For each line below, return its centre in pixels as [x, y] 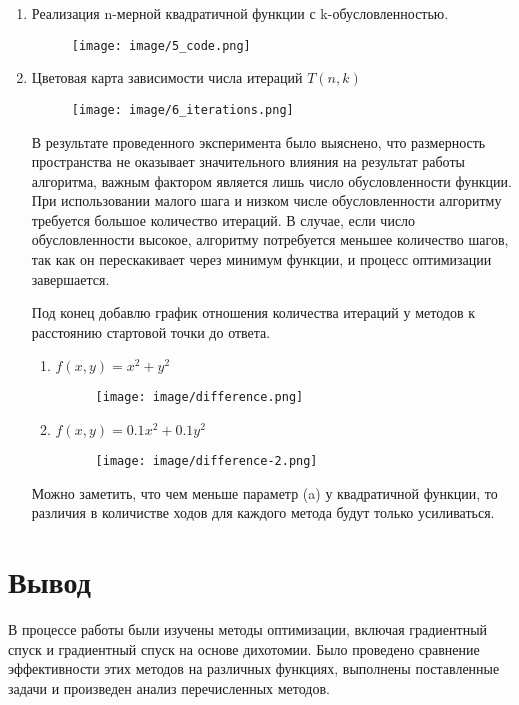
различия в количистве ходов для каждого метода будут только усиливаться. [263, 512]
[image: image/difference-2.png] [206, 461]
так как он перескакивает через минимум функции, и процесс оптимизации [261, 259]
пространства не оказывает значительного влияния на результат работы [248, 161]
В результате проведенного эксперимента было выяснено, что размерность [258, 141]
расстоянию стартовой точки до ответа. [151, 331]
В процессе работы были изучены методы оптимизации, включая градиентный [248, 629]
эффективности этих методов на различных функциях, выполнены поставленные [254, 668]
